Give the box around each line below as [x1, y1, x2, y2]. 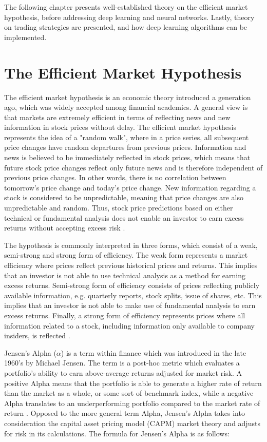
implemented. [4, 31, 47, 42]
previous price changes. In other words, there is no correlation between [4, 172, 226, 183]
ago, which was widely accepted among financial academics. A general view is [4, 102, 248, 112]
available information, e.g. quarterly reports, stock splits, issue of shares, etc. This [4, 290, 262, 300]
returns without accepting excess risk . [4, 222, 125, 233]
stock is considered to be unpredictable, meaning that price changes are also [4, 192, 244, 203]
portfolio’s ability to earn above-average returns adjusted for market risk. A [4, 367, 242, 378]
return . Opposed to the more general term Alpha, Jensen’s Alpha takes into [4, 408, 245, 418]
